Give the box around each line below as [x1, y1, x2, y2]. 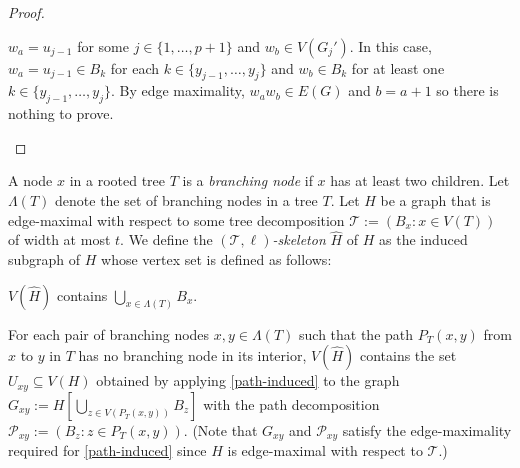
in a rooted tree [69, 170, 166, 191]
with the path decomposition [203, 393, 380, 414]
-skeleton [272, 229, 326, 250]
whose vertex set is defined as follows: [101, 248, 332, 269]
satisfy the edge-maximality [342, 419, 512, 440]
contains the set [359, 345, 457, 366]
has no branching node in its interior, [78, 345, 307, 366]
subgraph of [8, 248, 81, 269]
